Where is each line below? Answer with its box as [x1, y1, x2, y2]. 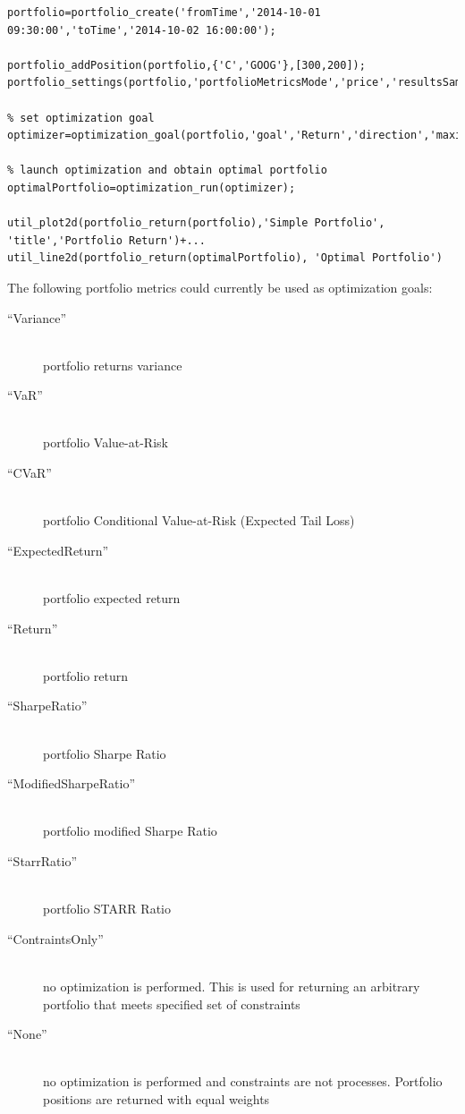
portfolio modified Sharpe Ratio [43, 821, 217, 840]
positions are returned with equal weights [43, 1089, 270, 1108]
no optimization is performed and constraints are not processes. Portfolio [43, 1072, 443, 1091]
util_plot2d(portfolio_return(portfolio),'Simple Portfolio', [7, 217, 385, 230]
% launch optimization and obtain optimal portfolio [7, 164, 327, 177]
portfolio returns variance [43, 355, 182, 374]
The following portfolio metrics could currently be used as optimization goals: [7, 277, 433, 296]
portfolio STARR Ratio [43, 899, 171, 918]
